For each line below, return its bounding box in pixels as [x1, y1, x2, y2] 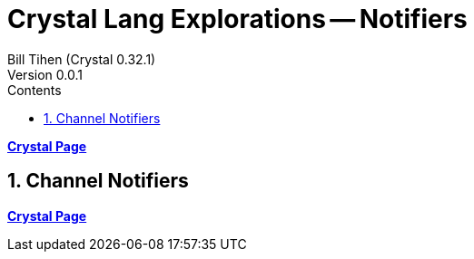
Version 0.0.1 [7, 66, 83, 82]
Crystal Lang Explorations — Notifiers [7, 4, 468, 34]
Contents [7, 82, 62, 98]
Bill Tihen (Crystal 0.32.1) [7, 51, 156, 67]
